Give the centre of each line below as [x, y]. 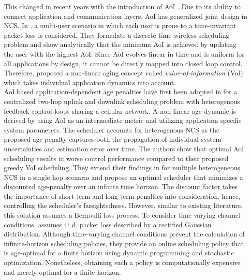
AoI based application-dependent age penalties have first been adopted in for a [121, 92]
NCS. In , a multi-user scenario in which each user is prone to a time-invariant [120, 25]
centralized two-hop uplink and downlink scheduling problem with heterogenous [122, 101]
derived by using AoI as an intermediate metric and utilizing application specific [123, 120]
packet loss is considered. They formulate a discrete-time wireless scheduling [117, 35]
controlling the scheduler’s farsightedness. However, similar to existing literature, [123, 205]
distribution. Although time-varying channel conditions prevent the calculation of [125, 234]
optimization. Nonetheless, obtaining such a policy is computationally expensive [122, 262]
